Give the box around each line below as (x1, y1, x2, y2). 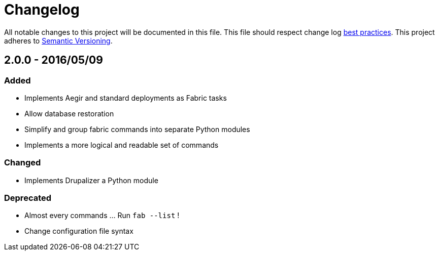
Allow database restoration (24, 109, 114, 118)
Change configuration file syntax (24, 227, 133, 236)
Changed (4, 157, 41, 168)
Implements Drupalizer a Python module (24, 176, 158, 185)
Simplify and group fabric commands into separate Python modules (24, 124, 250, 134)
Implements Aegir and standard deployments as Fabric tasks (24, 93, 227, 102)
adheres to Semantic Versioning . (4, 36, 113, 45)
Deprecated (4, 193, 52, 203)
